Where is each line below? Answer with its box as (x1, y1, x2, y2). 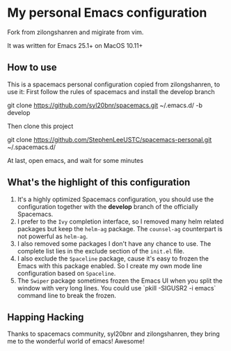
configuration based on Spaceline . (17, 269, 116, 277)
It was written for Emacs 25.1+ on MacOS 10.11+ (7, 41, 143, 49)
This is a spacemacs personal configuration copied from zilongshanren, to (7, 80, 221, 88)
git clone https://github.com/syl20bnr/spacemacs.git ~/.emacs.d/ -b (7, 101, 203, 109)
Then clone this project (7, 122, 74, 130)
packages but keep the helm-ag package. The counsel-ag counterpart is (17, 224, 223, 233)
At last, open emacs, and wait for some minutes (7, 156, 144, 164)
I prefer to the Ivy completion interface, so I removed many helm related (17, 217, 224, 226)
